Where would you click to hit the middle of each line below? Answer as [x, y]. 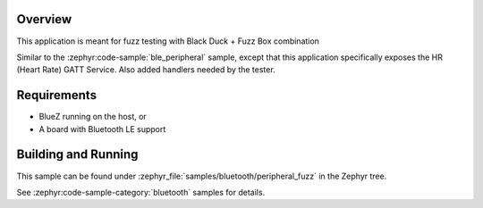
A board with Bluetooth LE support [102, 129]
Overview [44, 19]
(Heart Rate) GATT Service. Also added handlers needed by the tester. [146, 70]
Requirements [57, 95]
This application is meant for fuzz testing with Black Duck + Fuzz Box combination [168, 41]
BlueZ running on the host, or [93, 117]
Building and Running [77, 155]
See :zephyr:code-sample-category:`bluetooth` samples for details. [141, 192]
